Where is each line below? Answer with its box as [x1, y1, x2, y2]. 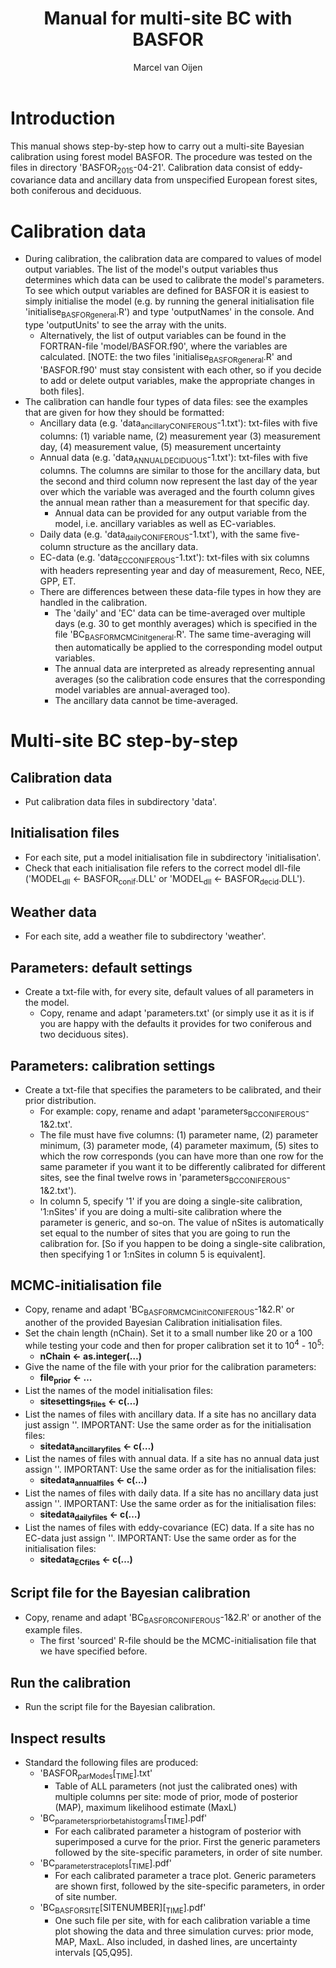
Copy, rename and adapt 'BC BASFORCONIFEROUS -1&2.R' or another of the [24, 1611, 322, 1626]
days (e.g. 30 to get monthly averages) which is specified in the [54, 618, 318, 630]
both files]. [39, 385, 85, 397]
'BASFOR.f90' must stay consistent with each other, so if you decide [39, 364, 322, 376]
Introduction [10, 107, 116, 129]
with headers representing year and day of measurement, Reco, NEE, [39, 565, 326, 577]
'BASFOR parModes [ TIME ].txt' [39, 1767, 153, 1781]
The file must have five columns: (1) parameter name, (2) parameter [39, 1128, 319, 1141]
